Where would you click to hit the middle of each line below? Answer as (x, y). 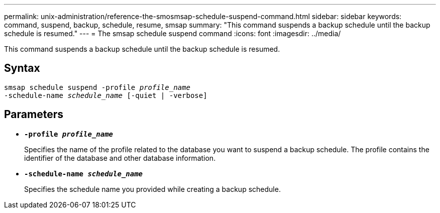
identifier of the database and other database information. (120, 158)
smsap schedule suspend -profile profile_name (97, 87)
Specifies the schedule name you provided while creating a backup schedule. (152, 189)
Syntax (22, 68)
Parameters (34, 115)
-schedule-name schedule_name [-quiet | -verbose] (106, 95)
